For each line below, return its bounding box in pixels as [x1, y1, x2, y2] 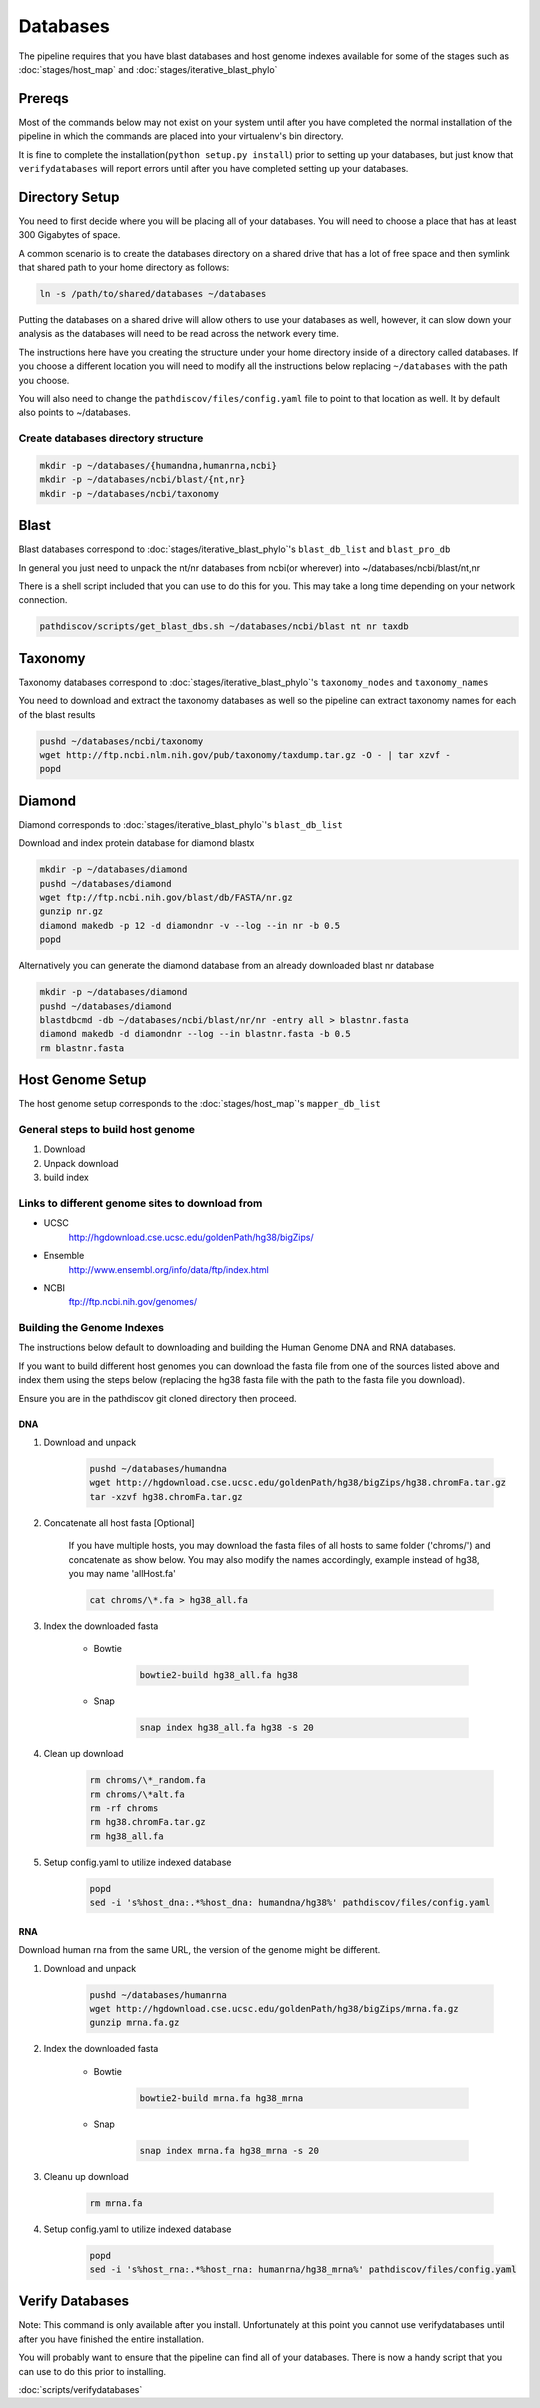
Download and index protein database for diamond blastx [18, 837, 255, 849]
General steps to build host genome [18, 1123, 195, 1137]
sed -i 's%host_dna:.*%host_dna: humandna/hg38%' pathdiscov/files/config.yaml [89, 1897, 491, 1909]
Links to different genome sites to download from [18, 1196, 263, 1210]
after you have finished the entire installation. [18, 2333, 205, 2345]
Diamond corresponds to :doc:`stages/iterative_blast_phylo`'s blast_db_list [18, 818, 344, 830]
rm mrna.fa [89, 2197, 143, 2209]
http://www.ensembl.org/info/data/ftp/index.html [68, 1263, 269, 1275]
